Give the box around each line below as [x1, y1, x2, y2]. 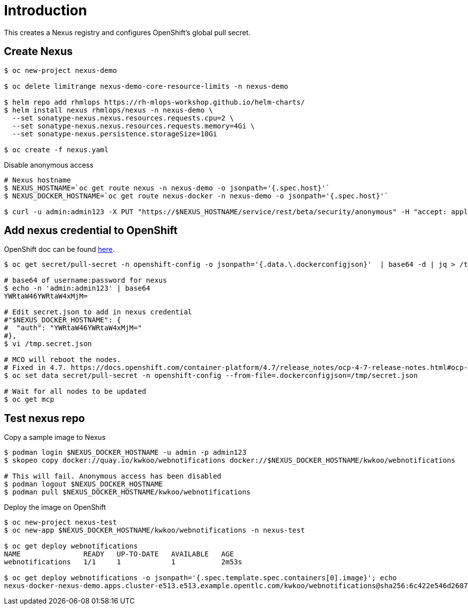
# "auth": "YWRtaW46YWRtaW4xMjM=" [4, 324, 142, 332]
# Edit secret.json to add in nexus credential [4, 308, 192, 316]
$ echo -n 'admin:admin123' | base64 [4, 284, 151, 293]
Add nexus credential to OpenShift [4, 224, 177, 237]
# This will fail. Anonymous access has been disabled [4, 472, 222, 481]
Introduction [4, 2, 87, 19]
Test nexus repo [4, 412, 85, 425]
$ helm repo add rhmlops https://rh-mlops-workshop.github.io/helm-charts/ [4, 98, 305, 106]
